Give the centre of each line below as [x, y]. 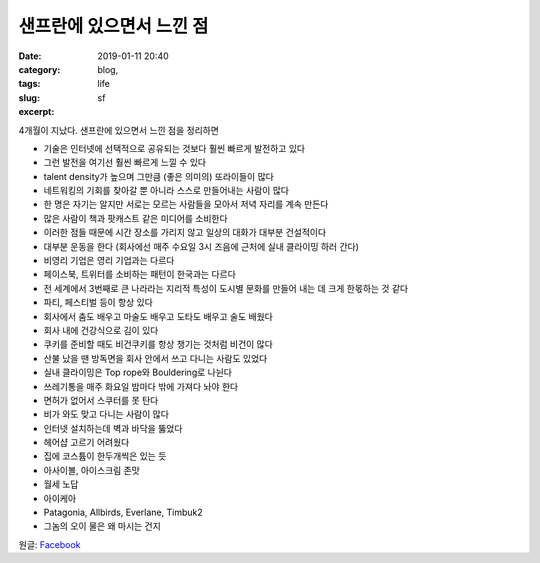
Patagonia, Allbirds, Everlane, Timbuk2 [123, 512]
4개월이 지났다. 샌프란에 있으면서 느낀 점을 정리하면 [119, 130]
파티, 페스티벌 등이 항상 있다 [98, 302]
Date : [30, 56]
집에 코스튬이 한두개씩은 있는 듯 [105, 456]
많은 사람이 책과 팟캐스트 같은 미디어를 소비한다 [136, 218]
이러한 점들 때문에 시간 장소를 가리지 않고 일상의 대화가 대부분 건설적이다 [185, 232]
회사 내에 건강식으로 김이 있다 [101, 330]
